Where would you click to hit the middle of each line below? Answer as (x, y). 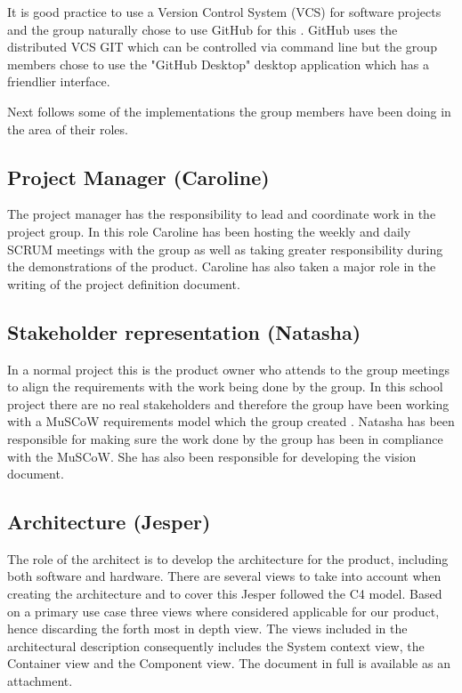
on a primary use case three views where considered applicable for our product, (223, 611)
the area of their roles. (68, 129)
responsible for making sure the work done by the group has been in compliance (225, 438)
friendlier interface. (59, 81)
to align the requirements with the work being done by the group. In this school (225, 387)
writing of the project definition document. (124, 283)
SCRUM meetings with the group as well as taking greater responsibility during (225, 249)
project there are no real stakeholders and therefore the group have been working (228, 403)
